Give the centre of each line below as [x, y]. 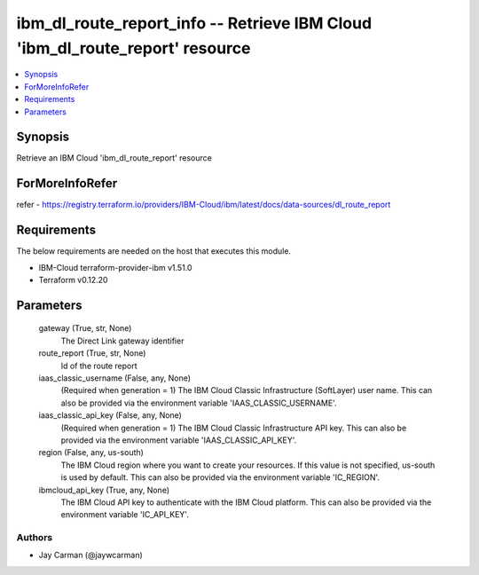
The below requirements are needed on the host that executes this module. [154, 251]
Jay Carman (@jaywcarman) [91, 555]
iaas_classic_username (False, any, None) [114, 378]
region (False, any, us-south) [91, 453]
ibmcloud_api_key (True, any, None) [104, 490]
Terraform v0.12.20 [73, 280]
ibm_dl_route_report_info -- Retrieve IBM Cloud [194, 23]
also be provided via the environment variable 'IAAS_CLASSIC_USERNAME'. [199, 403]
